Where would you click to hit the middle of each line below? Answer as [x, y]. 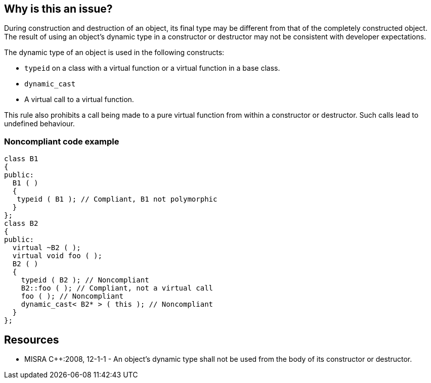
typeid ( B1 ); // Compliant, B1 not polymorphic [117, 199]
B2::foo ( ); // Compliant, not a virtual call [117, 288]
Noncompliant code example [62, 141]
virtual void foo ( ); [57, 256]
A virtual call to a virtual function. [79, 100]
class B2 [21, 224]
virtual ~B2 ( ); [47, 248]
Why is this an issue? [58, 9]
